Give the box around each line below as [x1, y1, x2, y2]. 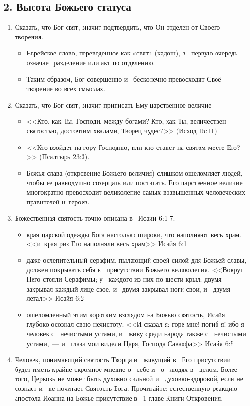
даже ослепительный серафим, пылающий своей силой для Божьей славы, [26, 255, 247, 265]
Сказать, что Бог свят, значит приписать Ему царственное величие [15, 99, 212, 110]
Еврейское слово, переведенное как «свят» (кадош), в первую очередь [26, 48, 238, 58]
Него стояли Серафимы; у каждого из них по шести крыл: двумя [26, 274, 222, 284]
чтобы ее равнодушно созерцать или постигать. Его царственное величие [26, 177, 243, 187]
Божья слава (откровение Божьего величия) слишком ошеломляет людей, [26, 167, 243, 178]
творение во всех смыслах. [26, 83, 105, 93]
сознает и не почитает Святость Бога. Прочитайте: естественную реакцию [15, 383, 237, 393]
